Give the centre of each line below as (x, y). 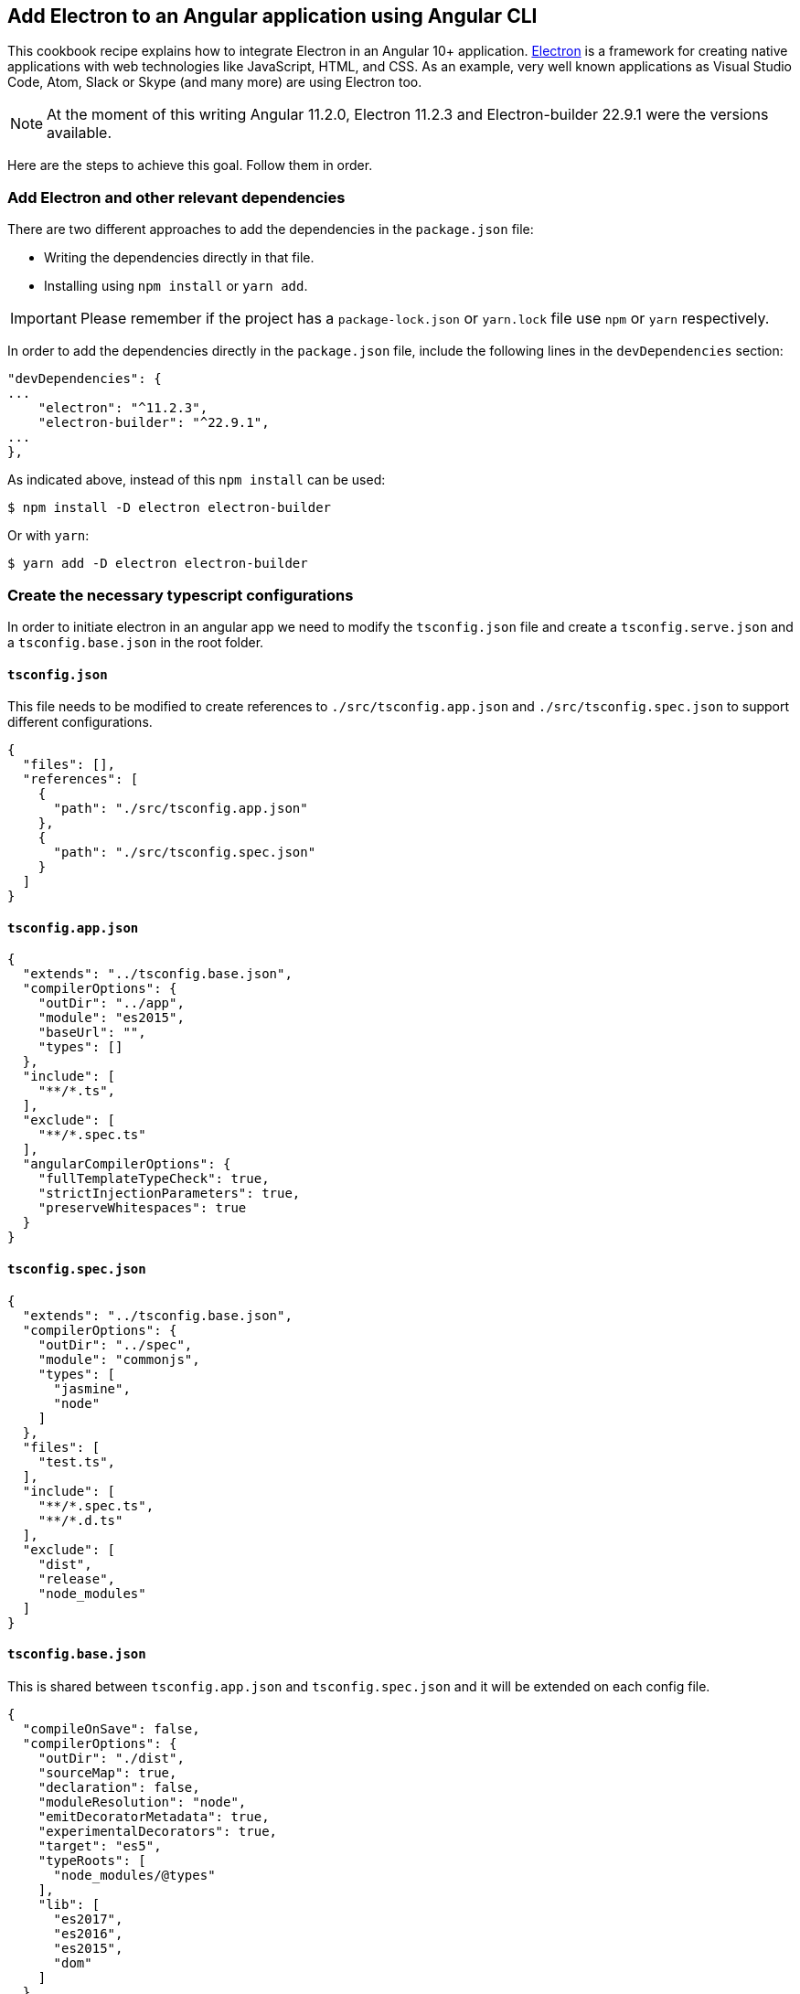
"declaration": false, (119, 1787)
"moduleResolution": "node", (142, 1802)
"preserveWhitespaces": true (142, 1208)
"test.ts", (77, 1461)
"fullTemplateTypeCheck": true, (154, 1179)
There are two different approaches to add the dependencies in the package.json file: (271, 229)
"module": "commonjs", (119, 1359)
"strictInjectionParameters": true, (169, 1194)
